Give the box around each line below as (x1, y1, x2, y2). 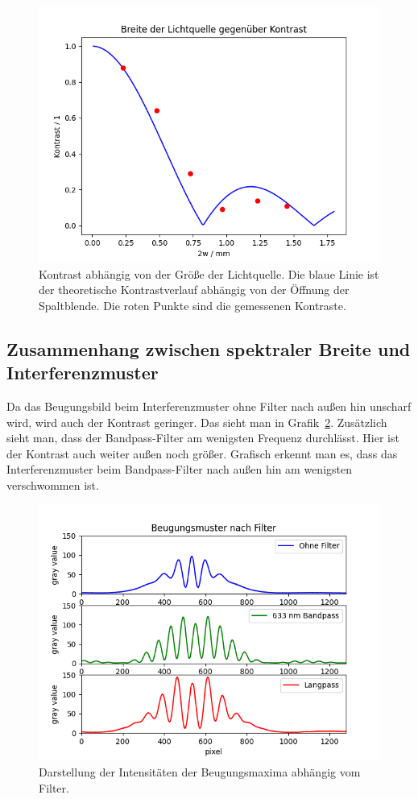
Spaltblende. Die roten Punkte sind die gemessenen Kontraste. (39, 296, 346, 313)
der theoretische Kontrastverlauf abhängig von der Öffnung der (39, 281, 350, 298)
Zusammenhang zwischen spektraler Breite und (6, 336, 411, 361)
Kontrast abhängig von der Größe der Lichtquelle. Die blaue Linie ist (39, 265, 379, 282)
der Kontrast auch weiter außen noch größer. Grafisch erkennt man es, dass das (6, 445, 398, 462)
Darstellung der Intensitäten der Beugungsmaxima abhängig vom (39, 764, 361, 780)
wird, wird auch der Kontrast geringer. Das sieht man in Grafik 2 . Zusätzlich (6, 413, 387, 430)
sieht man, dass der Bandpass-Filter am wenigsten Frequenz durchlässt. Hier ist (6, 429, 399, 446)
